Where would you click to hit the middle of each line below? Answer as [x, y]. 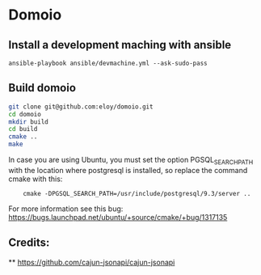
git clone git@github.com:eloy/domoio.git [81, 107]
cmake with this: [36, 179]
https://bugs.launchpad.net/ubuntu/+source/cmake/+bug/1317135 [118, 217]
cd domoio [25, 114]
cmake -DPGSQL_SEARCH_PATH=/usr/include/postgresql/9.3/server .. [137, 193]
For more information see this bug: [66, 209]
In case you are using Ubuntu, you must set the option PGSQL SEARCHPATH [131, 161]
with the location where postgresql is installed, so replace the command [128, 170]
